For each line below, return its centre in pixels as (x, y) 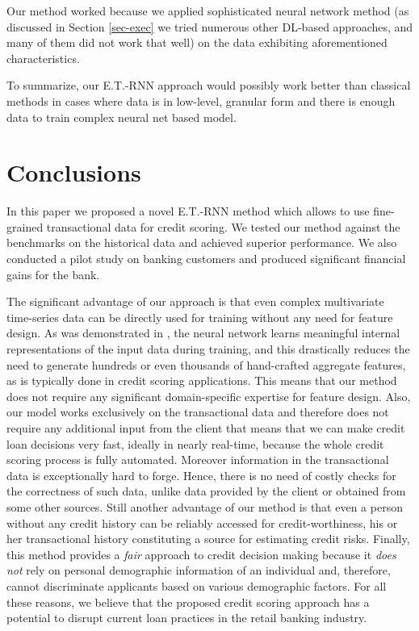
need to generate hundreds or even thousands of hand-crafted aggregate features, (206, 364)
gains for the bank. (53, 274)
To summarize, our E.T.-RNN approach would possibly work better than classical (209, 85)
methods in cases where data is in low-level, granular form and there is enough (201, 100)
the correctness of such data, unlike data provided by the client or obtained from (206, 491)
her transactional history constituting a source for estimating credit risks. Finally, (208, 539)
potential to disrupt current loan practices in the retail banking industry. (187, 618)
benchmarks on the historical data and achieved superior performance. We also (202, 242)
